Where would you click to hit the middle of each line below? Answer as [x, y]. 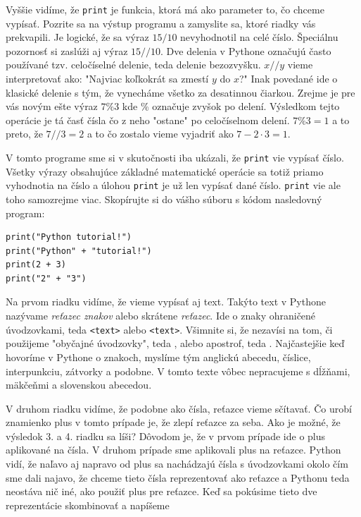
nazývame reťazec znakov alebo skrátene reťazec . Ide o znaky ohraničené [161, 316]
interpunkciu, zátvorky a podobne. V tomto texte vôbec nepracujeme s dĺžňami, [178, 371]
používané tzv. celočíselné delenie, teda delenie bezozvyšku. [133, 65]
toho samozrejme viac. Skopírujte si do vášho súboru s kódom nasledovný [164, 199]
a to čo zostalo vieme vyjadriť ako [160, 134]
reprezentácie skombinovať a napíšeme [88, 505]
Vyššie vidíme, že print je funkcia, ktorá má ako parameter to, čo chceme [165, 9]
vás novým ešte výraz [52, 106]
